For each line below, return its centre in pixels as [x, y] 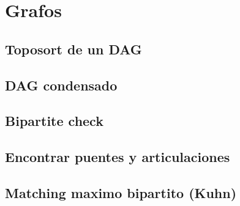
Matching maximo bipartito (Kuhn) [121, 192]
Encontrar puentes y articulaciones [118, 157]
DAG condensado [61, 85]
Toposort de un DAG [73, 49]
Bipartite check [54, 121]
